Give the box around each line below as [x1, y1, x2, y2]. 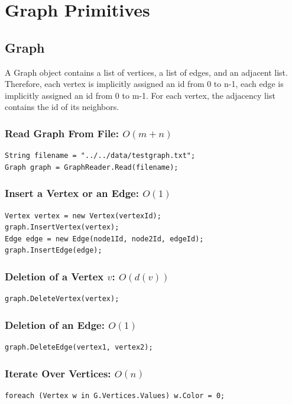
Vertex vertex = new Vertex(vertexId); [5, 211, 161, 220]
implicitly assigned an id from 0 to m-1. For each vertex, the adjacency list [5, 89, 275, 101]
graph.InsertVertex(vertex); [5, 223, 119, 232]
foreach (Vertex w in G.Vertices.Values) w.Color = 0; [5, 391, 225, 400]
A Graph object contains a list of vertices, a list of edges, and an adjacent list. [5, 66, 288, 78]
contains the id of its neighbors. [5, 101, 119, 113]
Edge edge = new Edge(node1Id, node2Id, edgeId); [5, 234, 204, 243]
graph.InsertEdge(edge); [5, 246, 102, 255]
